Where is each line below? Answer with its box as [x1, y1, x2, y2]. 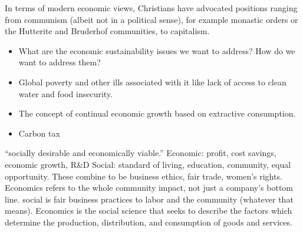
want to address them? [18, 56, 101, 68]
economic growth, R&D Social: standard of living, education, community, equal [5, 158, 291, 170]
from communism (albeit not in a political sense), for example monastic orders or [5, 13, 298, 25]
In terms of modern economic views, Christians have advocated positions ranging [5, 2, 298, 14]
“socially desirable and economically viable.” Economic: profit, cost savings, [5, 147, 276, 159]
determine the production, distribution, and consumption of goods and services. [5, 216, 292, 228]
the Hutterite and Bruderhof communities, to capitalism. [5, 25, 210, 37]
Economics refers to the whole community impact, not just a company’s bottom [5, 181, 293, 194]
